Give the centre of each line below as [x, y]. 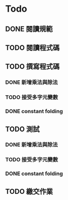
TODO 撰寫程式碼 [32, 67]
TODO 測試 [22, 129]
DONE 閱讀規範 [29, 29]
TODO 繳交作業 [29, 191]
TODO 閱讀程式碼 [32, 48]
